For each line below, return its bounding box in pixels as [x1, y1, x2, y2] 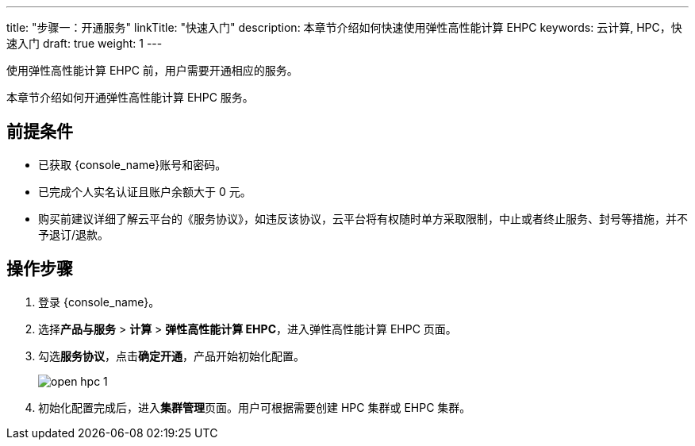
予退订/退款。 [38, 227, 109, 241]
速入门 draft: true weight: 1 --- [6, 37, 163, 50]
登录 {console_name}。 [38, 294, 160, 309]
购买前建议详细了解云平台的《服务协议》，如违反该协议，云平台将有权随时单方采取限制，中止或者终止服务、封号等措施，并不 [38, 211, 688, 225]
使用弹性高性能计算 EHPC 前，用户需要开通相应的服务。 [6, 63, 298, 77]
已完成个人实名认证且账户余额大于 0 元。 [38, 184, 252, 198]
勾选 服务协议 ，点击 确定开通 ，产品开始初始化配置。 [38, 348, 305, 363]
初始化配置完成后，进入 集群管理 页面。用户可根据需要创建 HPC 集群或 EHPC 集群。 [38, 400, 471, 414]
